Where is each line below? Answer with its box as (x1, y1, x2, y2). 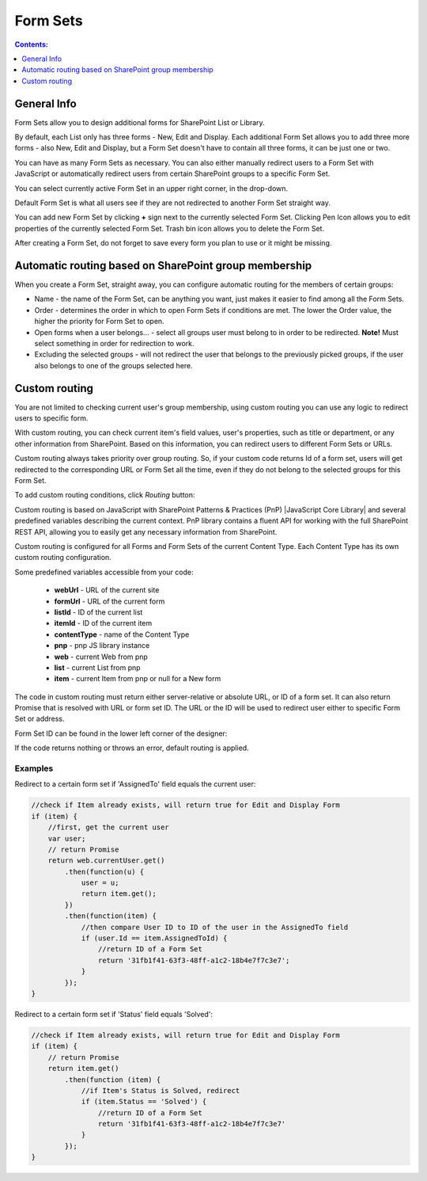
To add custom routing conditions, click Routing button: (14, 490, 195, 500)
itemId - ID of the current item (54, 619, 153, 628)
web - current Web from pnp (54, 652, 148, 661)
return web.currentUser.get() (47, 856, 165, 865)
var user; (47, 834, 86, 843)
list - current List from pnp (54, 662, 142, 672)
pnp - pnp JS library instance (54, 641, 150, 650)
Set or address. (14, 714, 65, 724)
